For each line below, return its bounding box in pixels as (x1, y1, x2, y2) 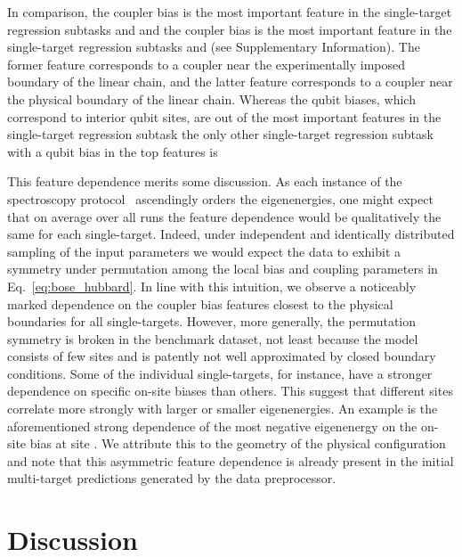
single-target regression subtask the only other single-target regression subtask (7, 125, 434, 143)
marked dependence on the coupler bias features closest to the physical (7, 294, 393, 313)
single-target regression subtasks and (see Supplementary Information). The (7, 37, 420, 56)
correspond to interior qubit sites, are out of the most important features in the (7, 107, 442, 126)
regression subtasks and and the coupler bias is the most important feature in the (7, 20, 452, 38)
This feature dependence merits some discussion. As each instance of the (7, 172, 402, 191)
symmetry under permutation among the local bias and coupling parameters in (7, 259, 438, 278)
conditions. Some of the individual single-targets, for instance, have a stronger (7, 364, 433, 382)
